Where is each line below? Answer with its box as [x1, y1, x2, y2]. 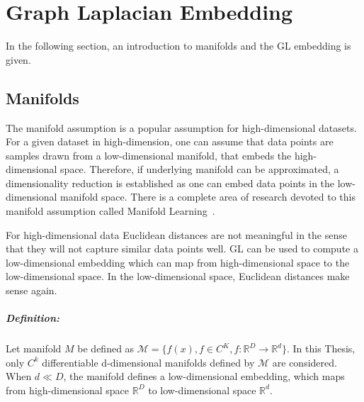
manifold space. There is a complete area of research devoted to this [60, 189, 356, 204]
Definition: [6, 311, 59, 325]
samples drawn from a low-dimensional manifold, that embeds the [6, 147, 292, 162]
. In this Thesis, [286, 341, 356, 356]
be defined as [77, 341, 135, 356]
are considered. [272, 354, 337, 369]
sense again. [6, 283, 57, 298]
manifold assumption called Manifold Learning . [6, 203, 215, 218]
